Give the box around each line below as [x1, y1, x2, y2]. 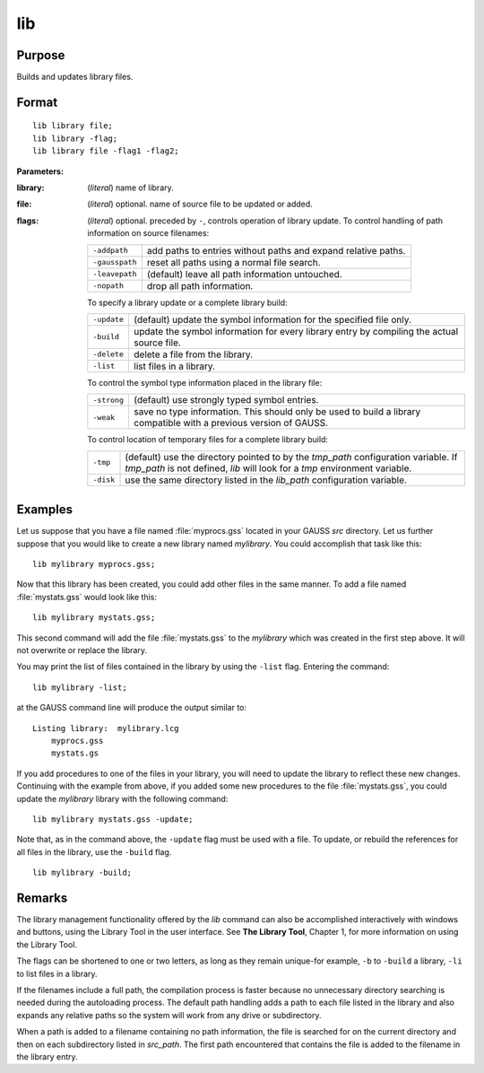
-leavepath [92, 269, 138, 279]
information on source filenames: [87, 228, 210, 239]
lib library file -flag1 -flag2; [32, 146, 179, 156]
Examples [16, 502, 73, 518]
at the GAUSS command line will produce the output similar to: [16, 702, 246, 713]
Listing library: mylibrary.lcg [32, 723, 179, 733]
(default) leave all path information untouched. [146, 267, 342, 280]
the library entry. [16, 1051, 78, 1062]
